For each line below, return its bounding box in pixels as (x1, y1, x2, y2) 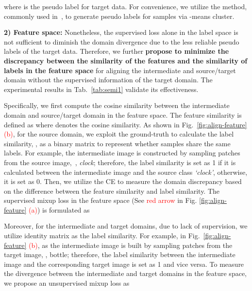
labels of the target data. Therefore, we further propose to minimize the (4, 46, 229, 56)
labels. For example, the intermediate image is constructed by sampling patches (4, 148, 240, 158)
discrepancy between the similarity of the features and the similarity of (4, 55, 248, 65)
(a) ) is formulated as (29, 204, 90, 214)
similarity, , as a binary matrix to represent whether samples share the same (4, 138, 231, 148)
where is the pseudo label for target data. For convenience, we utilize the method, (4, 1, 247, 11)
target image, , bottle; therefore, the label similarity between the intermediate (4, 249, 235, 260)
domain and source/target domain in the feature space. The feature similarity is (4, 109, 242, 120)
